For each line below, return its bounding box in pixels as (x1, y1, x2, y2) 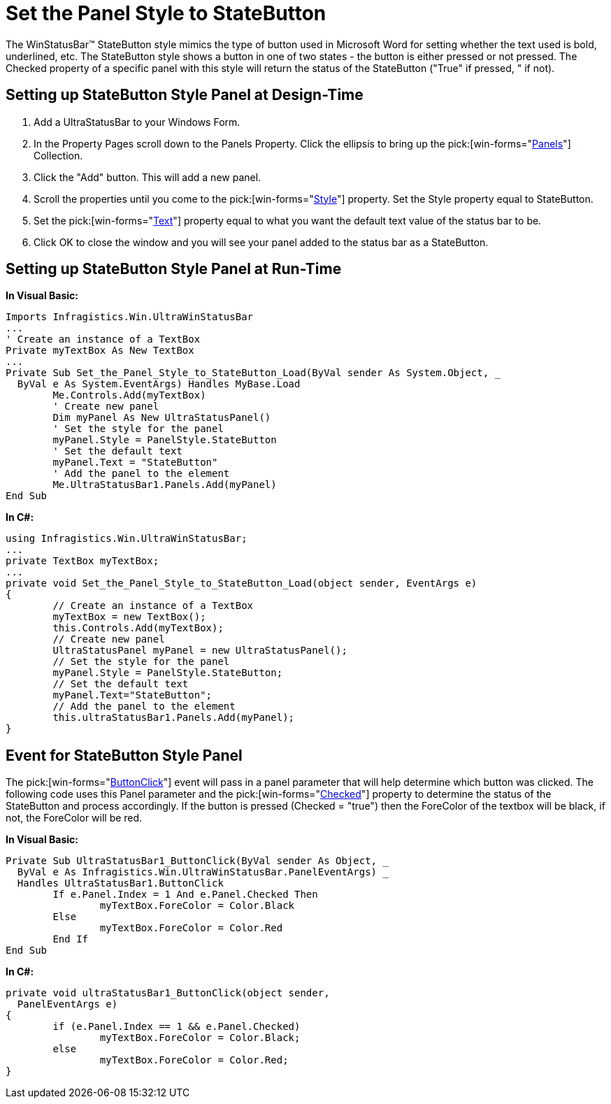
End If (52, 933, 89, 945)
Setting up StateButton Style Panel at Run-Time (6, 260, 342, 278)
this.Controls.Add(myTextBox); (52, 622, 224, 634)
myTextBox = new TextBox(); (52, 611, 206, 623)
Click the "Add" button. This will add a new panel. (34, 171, 261, 183)
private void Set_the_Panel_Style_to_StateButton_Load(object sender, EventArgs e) (6, 578, 477, 589)
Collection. (34, 149, 83, 162)
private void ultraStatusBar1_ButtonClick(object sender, (6, 987, 330, 999)
